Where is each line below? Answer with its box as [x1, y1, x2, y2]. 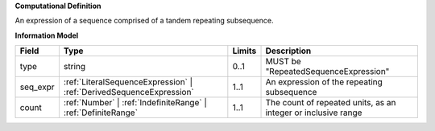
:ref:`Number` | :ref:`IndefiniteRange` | [63, 97, 207, 108]
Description [265, 45, 312, 56]
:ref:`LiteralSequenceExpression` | [63, 76, 193, 88]
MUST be [265, 56, 301, 68]
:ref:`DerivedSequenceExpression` [63, 87, 195, 98]
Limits [232, 45, 257, 56]
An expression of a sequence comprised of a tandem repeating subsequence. [14, 16, 274, 26]
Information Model [14, 31, 79, 40]
